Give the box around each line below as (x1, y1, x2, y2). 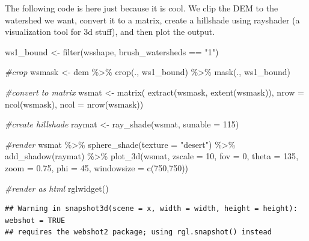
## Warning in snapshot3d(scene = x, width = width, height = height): (5, 204, 298, 213)
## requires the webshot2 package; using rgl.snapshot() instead (5, 228, 272, 237)
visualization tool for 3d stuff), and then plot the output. (5, 25, 215, 38)
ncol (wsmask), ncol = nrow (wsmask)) (5, 97, 144, 110)
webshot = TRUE (5, 216, 66, 225)
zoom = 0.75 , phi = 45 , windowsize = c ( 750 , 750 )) (5, 161, 189, 174)
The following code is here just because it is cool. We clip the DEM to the (5, 2, 278, 14)
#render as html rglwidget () (5, 182, 109, 194)
